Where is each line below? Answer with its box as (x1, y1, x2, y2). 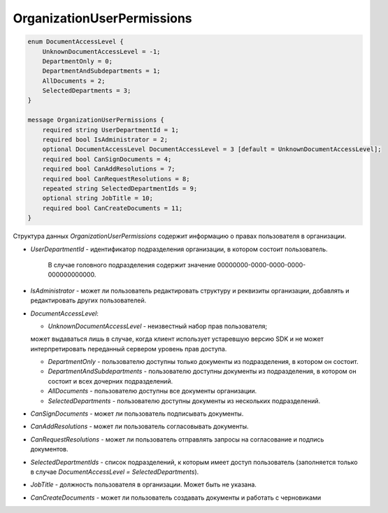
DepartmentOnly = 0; (42, 57, 113, 65)
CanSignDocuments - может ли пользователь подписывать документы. (30, 409, 244, 418)
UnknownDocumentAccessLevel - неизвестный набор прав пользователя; (48, 322, 268, 330)
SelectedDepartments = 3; (42, 87, 131, 94)
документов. (30, 445, 69, 454)
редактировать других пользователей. (30, 296, 147, 304)
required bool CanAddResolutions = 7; (42, 165, 175, 173)
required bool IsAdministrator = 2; (42, 136, 168, 143)
